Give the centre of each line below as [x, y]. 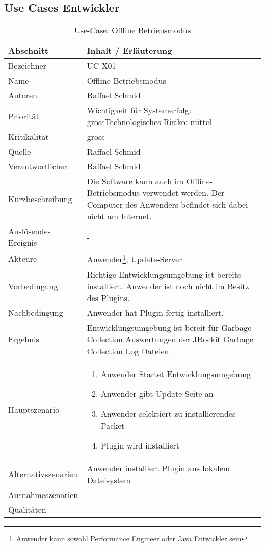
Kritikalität [29, 137]
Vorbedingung [33, 286]
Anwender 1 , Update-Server [135, 258]
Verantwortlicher [38, 166]
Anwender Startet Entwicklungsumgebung [176, 374]
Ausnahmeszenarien [43, 494]
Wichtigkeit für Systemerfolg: [139, 110]
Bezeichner [27, 66]
